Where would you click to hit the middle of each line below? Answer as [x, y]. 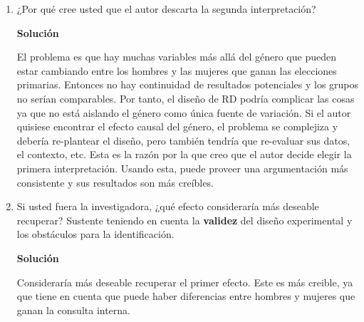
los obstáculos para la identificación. [95, 234]
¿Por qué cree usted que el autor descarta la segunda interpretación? [166, 9]
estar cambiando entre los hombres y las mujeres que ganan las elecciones [177, 70]
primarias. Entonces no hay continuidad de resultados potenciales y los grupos [188, 84]
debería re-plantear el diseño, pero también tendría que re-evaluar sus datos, [183, 140]
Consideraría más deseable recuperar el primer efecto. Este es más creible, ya [185, 282]
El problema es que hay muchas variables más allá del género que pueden [176, 57]
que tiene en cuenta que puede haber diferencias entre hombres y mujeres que [186, 296]
